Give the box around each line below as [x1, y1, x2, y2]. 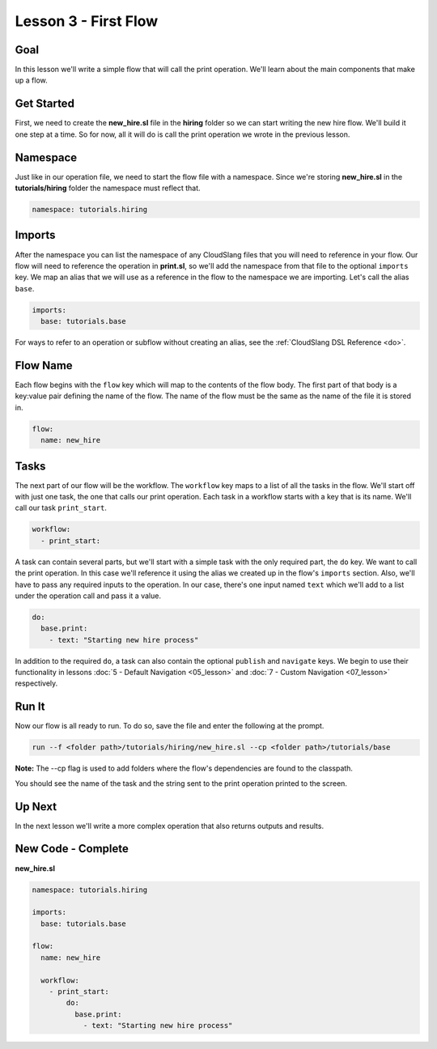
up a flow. [15, 75, 48, 85]
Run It [15, 700, 45, 714]
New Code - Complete [15, 842, 129, 856]
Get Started [15, 97, 74, 111]
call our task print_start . [15, 503, 107, 513]
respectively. [15, 678, 58, 688]
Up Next [15, 800, 57, 813]
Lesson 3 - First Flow [15, 12, 159, 30]
